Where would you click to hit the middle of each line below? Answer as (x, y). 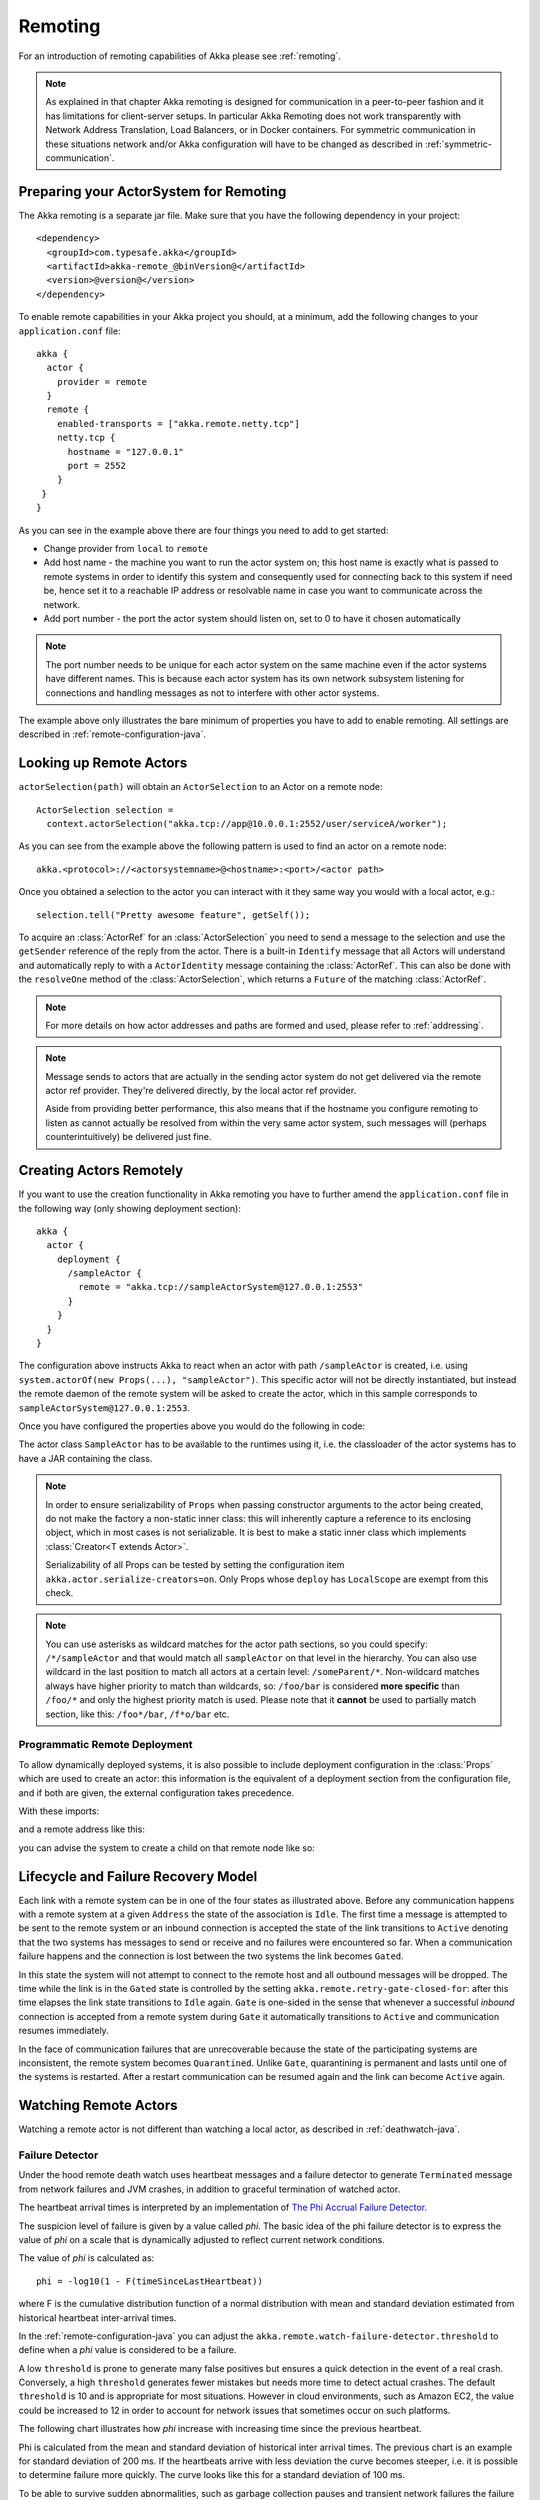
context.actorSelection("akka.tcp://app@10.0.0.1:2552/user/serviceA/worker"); (247, 823)
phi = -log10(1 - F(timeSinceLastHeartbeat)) (150, 2281)
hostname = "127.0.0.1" (126, 451)
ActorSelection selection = (105, 809)
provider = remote (102, 381)
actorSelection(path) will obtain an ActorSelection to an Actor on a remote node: (200, 787)
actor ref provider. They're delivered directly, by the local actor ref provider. (201, 1091)
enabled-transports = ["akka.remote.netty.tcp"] (178, 423)
